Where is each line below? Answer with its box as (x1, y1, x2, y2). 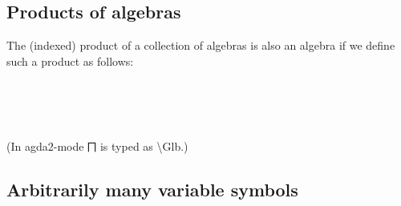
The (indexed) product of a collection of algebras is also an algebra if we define (6, 37, 395, 54)
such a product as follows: (6, 52, 134, 69)
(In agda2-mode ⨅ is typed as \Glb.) (6, 138, 188, 155)
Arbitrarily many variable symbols (6, 177, 298, 202)
